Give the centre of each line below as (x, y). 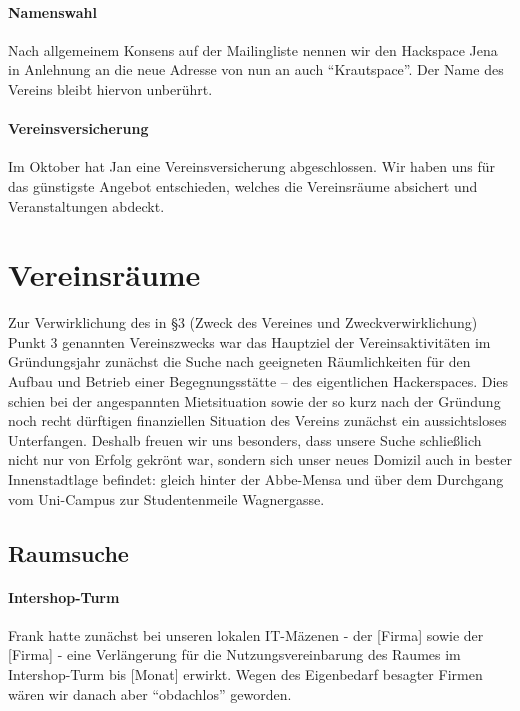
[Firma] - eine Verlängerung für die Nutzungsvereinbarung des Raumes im (234, 654)
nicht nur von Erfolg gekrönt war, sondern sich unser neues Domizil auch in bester (260, 459)
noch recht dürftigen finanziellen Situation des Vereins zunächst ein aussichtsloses (257, 420)
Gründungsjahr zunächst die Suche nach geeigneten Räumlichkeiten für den (239, 361)
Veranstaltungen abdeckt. (86, 205)
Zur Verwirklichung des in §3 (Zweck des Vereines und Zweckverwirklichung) (243, 322)
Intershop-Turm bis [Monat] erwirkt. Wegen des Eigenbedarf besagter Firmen (245, 673)
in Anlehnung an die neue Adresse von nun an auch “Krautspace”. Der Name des (256, 69)
